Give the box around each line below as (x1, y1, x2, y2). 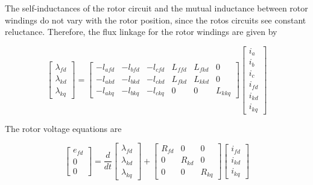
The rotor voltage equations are (5, 122, 122, 134)
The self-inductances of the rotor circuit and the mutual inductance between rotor (5, 2, 308, 14)
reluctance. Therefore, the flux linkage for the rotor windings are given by (5, 25, 277, 38)
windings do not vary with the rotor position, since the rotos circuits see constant (5, 13, 306, 26)
